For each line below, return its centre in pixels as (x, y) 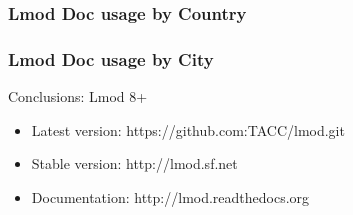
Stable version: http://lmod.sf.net (134, 163)
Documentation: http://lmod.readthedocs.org (170, 196)
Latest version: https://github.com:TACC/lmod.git (188, 129)
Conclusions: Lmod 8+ (78, 96)
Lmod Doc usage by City (111, 58)
